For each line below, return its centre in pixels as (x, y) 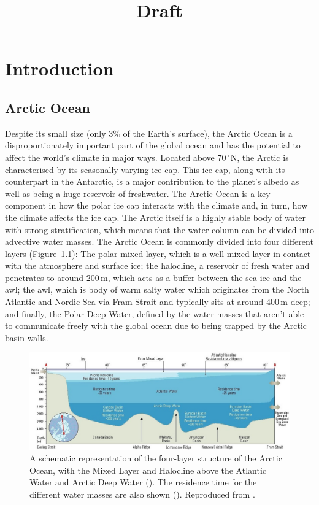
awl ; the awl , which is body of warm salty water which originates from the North (157, 289)
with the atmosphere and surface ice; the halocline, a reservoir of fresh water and (157, 265)
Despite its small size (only (56, 133)
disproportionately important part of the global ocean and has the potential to (153, 145)
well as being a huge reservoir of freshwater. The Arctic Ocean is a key (138, 193)
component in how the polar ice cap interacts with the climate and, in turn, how (156, 205)
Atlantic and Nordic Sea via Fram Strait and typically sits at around (134, 302)
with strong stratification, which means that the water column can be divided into (159, 229)
